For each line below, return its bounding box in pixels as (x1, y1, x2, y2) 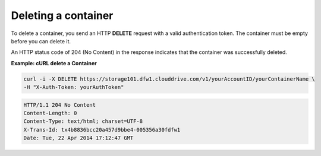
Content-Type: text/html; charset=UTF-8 (23, 118, 143, 125)
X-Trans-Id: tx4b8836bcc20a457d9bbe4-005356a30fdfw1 (23, 126, 181, 133)
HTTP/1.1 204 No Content (23, 101, 96, 108)
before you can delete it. (11, 37, 71, 44)
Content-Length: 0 (23, 110, 77, 117)
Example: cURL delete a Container (11, 59, 97, 66)
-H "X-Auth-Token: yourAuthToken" (23, 84, 124, 91)
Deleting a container (11, 9, 114, 22)
